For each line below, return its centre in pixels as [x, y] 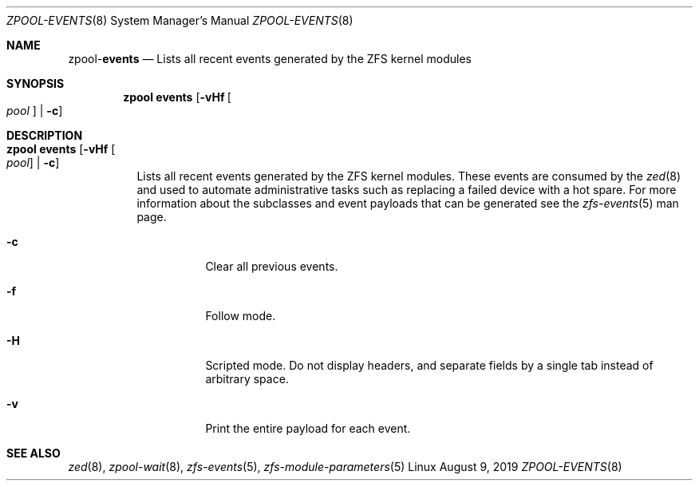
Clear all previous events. [272, 266]
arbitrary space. [247, 379]
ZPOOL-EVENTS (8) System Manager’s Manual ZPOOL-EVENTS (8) [180, 20]
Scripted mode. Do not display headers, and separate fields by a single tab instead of [429, 365]
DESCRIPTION [45, 135]
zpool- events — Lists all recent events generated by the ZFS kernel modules [270, 59]
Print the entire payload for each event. [308, 428]
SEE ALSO [34, 453]
